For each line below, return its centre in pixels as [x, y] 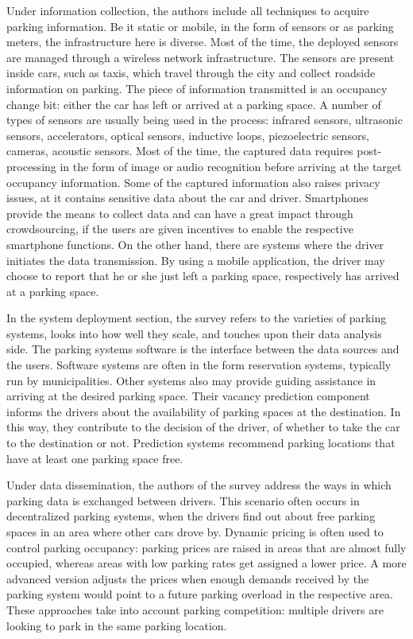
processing [31, 166]
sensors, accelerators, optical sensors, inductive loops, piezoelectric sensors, [188, 135]
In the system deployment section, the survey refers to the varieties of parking [197, 318]
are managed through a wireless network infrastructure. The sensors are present [201, 57]
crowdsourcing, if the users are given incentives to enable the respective [180, 229]
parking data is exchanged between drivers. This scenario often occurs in [183, 500]
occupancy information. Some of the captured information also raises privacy [193, 182]
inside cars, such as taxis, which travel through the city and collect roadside [191, 73]
